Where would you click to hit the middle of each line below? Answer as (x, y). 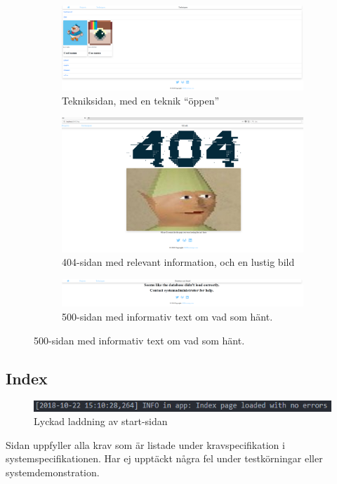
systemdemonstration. (53, 472)
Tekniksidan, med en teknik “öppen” (141, 100)
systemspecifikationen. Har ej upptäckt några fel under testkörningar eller (164, 458)
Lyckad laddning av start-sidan (101, 421)
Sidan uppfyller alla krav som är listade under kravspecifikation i (145, 444)
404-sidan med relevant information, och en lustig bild (178, 262)
